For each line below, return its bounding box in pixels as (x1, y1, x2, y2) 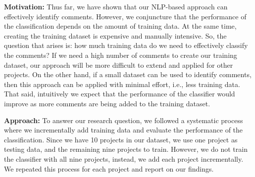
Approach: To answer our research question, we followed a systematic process (4, 115, 243, 125)
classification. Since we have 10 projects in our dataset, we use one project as (4, 134, 238, 144)
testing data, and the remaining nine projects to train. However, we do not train (4, 144, 248, 154)
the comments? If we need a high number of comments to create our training (4, 49, 237, 60)
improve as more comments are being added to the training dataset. (4, 98, 210, 108)
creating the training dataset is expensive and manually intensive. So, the (4, 30, 227, 41)
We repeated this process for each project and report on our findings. (4, 163, 214, 174)
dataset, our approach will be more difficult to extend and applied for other (4, 59, 233, 70)
